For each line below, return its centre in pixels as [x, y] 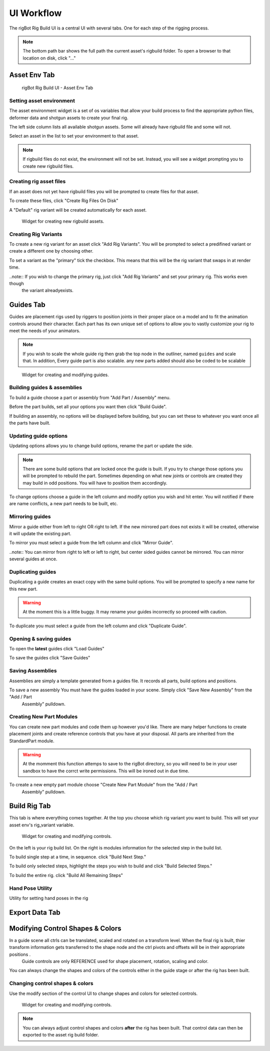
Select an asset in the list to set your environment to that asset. [74, 136]
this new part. [23, 589]
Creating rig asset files [37, 182]
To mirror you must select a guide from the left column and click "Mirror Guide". [91, 543]
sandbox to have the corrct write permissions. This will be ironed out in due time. [106, 771]
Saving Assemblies [33, 671]
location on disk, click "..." [49, 58]
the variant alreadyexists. [47, 291]
